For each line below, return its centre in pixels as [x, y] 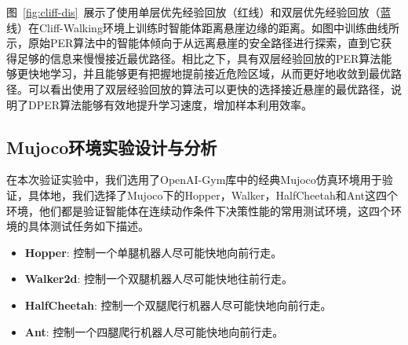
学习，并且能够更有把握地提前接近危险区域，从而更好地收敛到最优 [220, 73]
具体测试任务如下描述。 [88, 226]
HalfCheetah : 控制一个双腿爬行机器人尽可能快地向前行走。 [178, 305]
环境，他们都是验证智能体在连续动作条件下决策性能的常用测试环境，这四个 [199, 210]
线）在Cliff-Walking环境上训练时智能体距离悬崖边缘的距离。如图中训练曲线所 [203, 27]
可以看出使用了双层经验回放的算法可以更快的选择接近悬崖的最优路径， [209, 88]
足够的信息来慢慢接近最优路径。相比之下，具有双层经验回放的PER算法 [199, 58]
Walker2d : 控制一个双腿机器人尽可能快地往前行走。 [159, 279]
